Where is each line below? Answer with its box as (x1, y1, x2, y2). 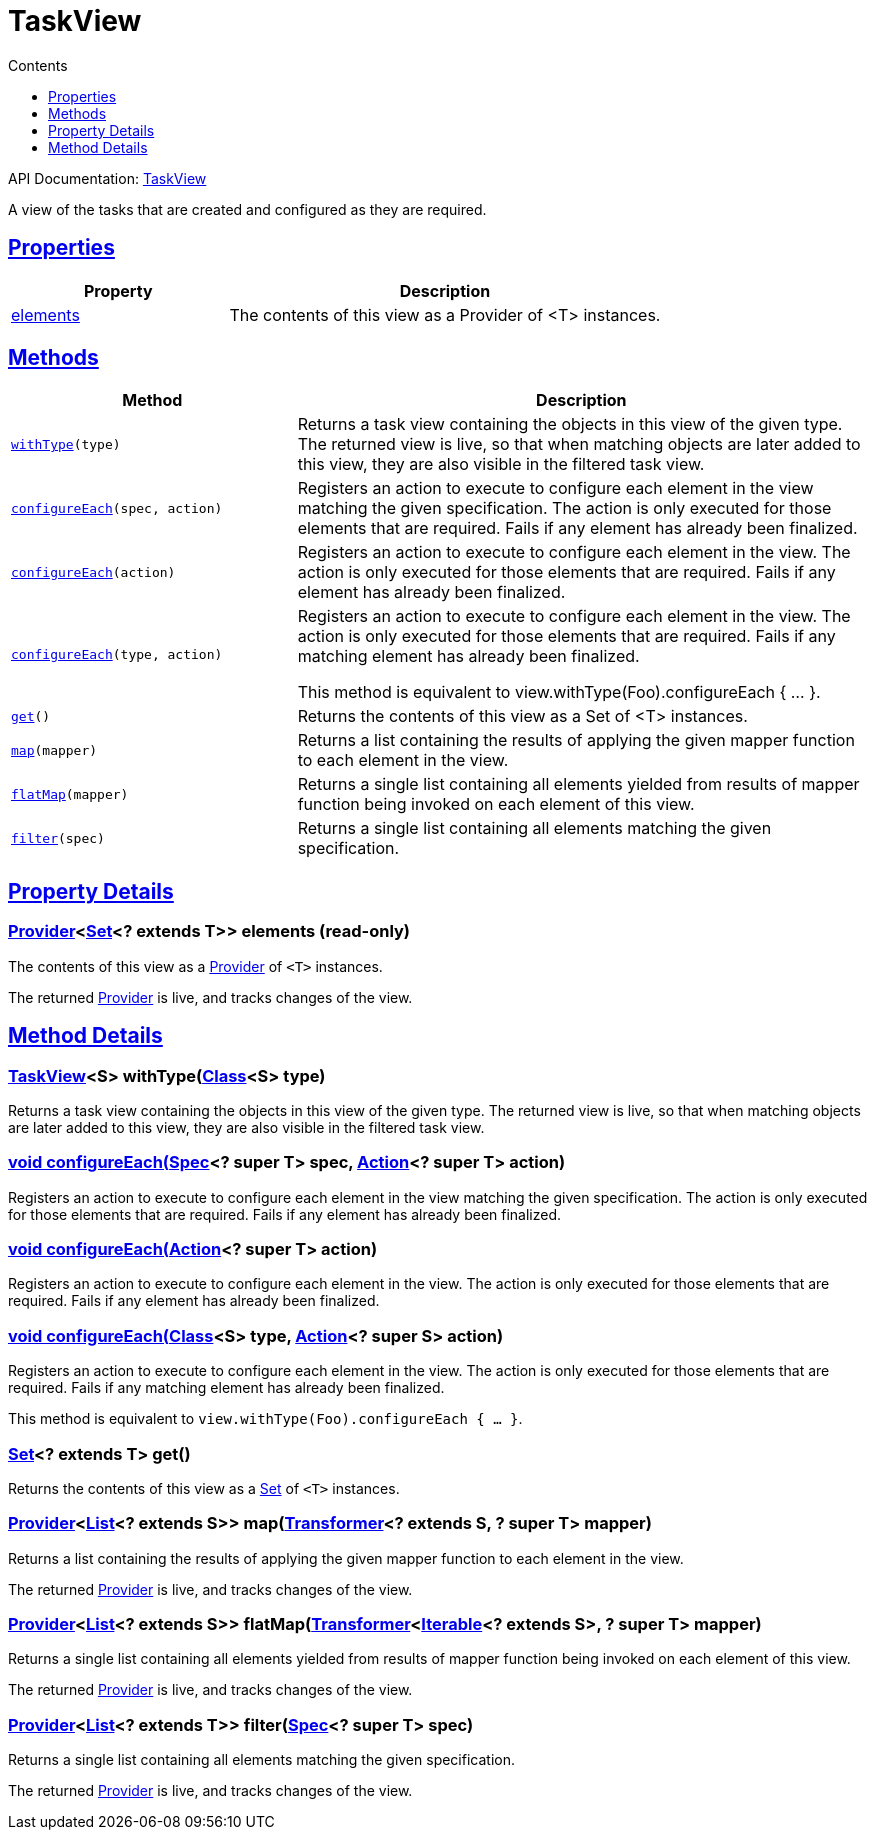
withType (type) (11, 436, 121, 452)
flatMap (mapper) (11, 786, 129, 802)
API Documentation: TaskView (8, 169, 207, 187)
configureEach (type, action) (11, 646, 223, 662)
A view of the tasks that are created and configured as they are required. (8, 200, 487, 218)
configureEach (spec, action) (11, 500, 223, 516)
